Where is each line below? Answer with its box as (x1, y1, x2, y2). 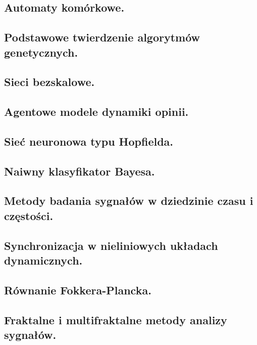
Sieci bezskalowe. (4, 74, 95, 90)
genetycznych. (4, 44, 78, 60)
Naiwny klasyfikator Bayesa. (4, 163, 155, 179)
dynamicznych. (4, 252, 83, 268)
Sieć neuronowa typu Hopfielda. (4, 133, 174, 149)
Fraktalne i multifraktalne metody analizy (4, 312, 227, 327)
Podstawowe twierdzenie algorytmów (4, 29, 200, 45)
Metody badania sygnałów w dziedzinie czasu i (4, 193, 253, 208)
